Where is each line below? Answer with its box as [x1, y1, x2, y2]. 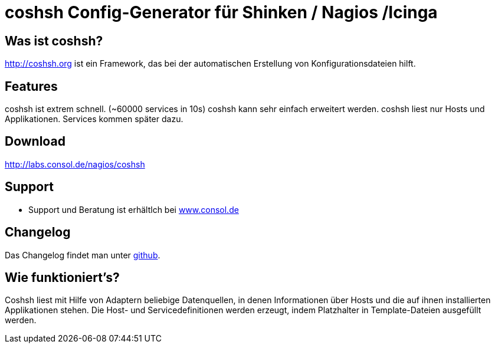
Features [5, 78, 58, 94]
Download [5, 134, 65, 149]
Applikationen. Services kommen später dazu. [5, 114, 183, 124]
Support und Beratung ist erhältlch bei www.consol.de [28, 204, 239, 215]
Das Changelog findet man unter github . [5, 249, 160, 260]
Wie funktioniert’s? [5, 270, 120, 285]
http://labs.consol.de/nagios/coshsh [5, 159, 145, 169]
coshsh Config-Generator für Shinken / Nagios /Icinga [5, 2, 438, 22]
